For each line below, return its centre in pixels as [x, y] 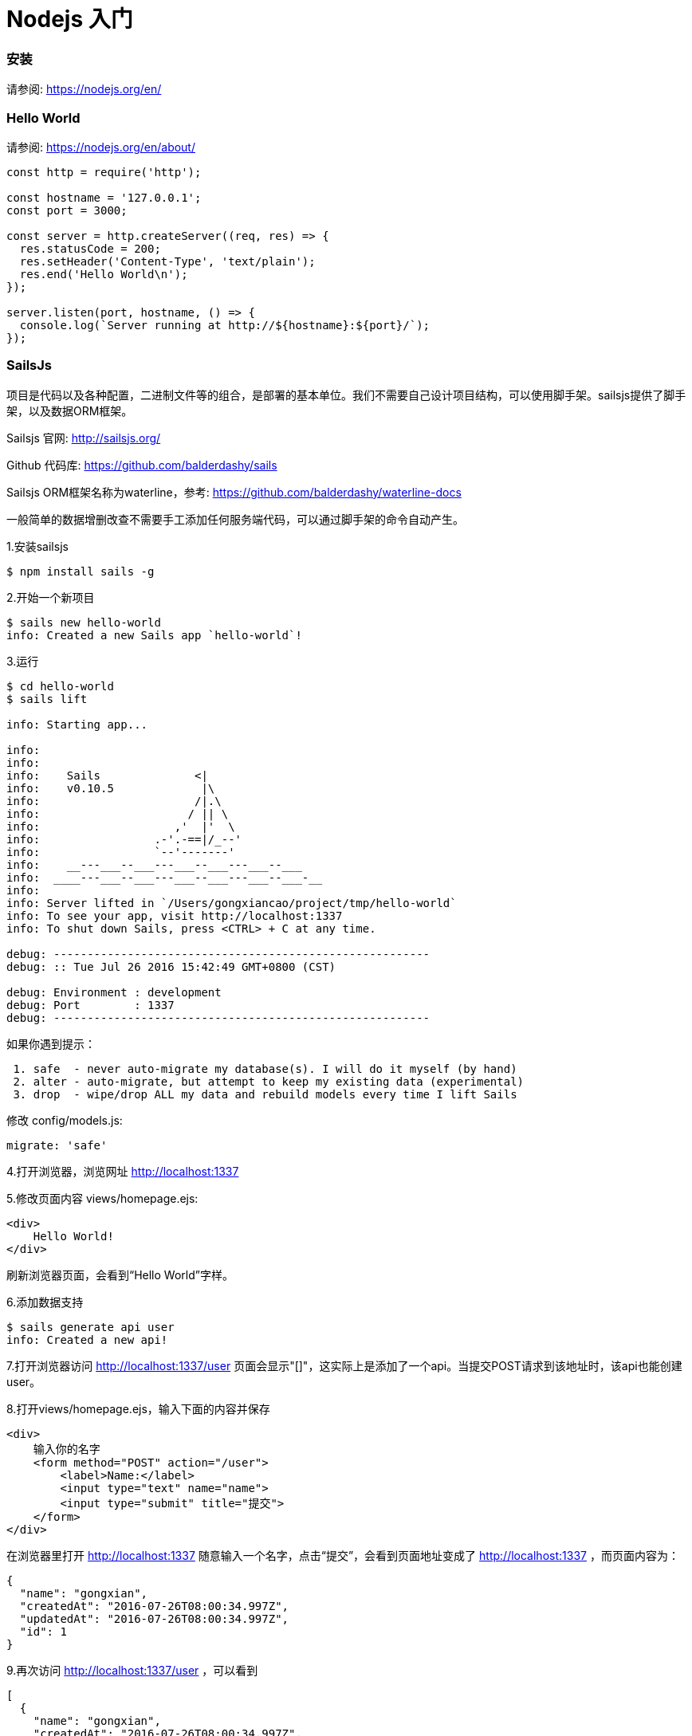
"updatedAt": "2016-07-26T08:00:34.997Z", [154, 1618]
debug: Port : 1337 [90, 1005]
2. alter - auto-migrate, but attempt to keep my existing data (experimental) [269, 1081]
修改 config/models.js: [65, 1120]
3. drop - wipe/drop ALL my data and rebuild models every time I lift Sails [265, 1094]
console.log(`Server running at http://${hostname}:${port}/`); [225, 325]
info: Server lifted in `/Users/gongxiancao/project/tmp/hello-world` [232, 903]
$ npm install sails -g [81, 571]
